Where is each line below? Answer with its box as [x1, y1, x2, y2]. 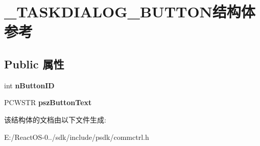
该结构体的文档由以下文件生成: [4, 114, 106, 125]
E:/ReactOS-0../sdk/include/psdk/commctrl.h [4, 131, 149, 142]
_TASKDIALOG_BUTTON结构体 [4, 1, 255, 22]
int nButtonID [4, 80, 55, 90]
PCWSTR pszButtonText [4, 97, 92, 108]
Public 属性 [4, 56, 64, 71]
